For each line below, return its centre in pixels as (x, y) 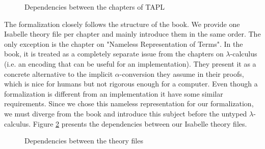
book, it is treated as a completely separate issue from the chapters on (114, 54)
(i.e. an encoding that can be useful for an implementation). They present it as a (130, 63)
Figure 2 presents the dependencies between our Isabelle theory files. (140, 123)
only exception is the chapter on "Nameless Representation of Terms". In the (124, 43)
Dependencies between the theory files (84, 141)
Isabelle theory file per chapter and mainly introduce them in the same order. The (132, 34)
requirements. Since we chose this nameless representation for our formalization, (129, 103)
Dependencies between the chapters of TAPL (95, 7)
